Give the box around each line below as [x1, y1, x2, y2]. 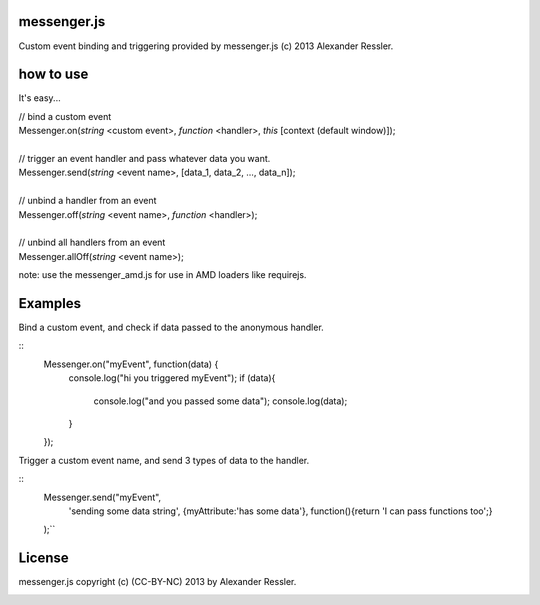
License [18, 550, 69, 567]
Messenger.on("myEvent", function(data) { [43, 358, 219, 370]
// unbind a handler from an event [18, 195, 157, 207]
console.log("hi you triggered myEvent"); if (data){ [68, 372, 276, 384]
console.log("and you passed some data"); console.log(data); [93, 395, 348, 407]
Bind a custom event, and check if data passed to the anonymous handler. [18, 321, 324, 334]
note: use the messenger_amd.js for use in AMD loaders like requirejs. [18, 269, 307, 281]
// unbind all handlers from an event [18, 236, 166, 249]
